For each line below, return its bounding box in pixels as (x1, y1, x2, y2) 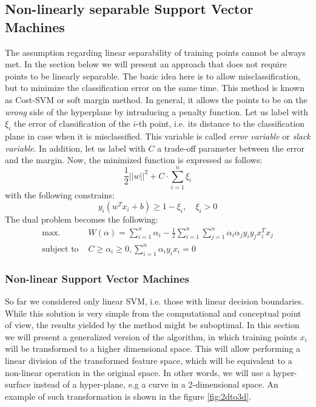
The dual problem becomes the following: (5, 213, 158, 226)
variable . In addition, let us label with (5, 141, 146, 154)
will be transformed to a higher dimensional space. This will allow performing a (5, 342, 301, 355)
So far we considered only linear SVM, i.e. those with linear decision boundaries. (5, 294, 304, 307)
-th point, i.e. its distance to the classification (136, 117, 305, 130)
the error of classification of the (13, 117, 130, 130)
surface (5, 378, 31, 391)
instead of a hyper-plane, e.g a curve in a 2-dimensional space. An (33, 378, 278, 391)
